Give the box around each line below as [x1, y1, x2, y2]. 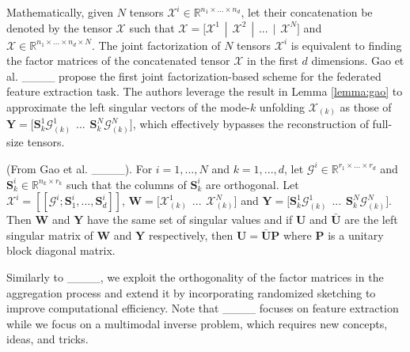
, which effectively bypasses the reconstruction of [132, 115, 369, 132]
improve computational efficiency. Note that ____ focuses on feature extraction [6, 300, 399, 316]
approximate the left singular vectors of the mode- [6, 98, 250, 115]
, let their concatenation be [241, 4, 373, 20]
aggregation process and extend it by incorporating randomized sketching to [6, 284, 376, 301]
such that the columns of [66, 176, 187, 192]
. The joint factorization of [91, 36, 221, 53]
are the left [344, 211, 398, 228]
